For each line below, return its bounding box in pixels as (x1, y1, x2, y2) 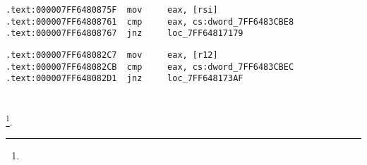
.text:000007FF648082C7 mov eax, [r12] (6, 49, 218, 60)
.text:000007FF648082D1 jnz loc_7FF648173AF (6, 73, 243, 84)
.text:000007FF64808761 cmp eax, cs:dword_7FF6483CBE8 (6, 16, 294, 27)
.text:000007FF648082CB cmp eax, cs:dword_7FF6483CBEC (6, 61, 294, 72)
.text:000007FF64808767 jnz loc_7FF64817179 (6, 28, 243, 39)
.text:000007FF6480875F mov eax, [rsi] (6, 5, 218, 15)
